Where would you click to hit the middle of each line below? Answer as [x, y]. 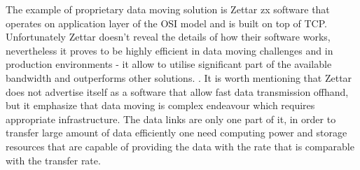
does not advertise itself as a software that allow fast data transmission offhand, [177, 91]
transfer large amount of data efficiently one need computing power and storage [176, 133]
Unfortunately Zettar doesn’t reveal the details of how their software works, [168, 37]
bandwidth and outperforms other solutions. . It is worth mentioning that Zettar [179, 77]
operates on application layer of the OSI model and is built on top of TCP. [166, 23]
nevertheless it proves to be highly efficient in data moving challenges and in [169, 50]
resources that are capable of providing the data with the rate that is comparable [180, 146]
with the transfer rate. [53, 160]
